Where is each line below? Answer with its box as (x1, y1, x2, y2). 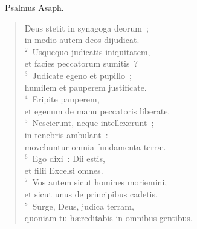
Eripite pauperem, (32, 93, 100, 105)
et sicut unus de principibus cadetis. (24, 187, 158, 200)
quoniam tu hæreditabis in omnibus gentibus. (24, 211, 193, 224)
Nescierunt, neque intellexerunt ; (32, 116, 154, 129)
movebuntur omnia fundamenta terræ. (24, 140, 166, 153)
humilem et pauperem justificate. (24, 81, 147, 93)
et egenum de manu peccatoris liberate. (24, 104, 170, 117)
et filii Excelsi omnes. (24, 164, 103, 176)
